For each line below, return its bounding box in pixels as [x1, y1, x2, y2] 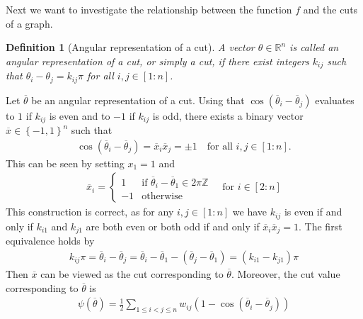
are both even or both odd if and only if [86, 218, 260, 233]
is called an [289, 40, 339, 55]
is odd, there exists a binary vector [152, 108, 304, 123]
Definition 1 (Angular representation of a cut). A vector [6, 40, 255, 55]
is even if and [284, 204, 342, 219]
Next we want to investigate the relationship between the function [6, 2, 292, 16]
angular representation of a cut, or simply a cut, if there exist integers [6, 53, 309, 68]
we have [232, 204, 267, 219]
